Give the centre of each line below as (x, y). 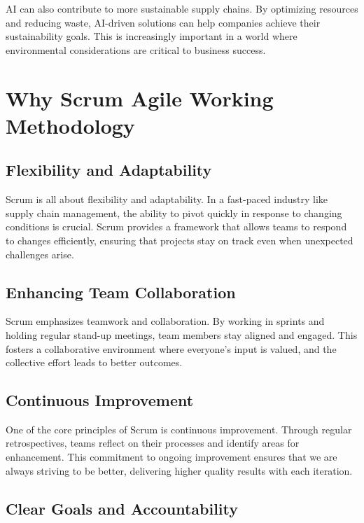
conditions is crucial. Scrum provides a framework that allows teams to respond (176, 226)
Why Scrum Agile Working (140, 98)
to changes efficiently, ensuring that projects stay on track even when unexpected (180, 240)
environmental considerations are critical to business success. (136, 49)
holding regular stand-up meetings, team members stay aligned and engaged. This (182, 334)
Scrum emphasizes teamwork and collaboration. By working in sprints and (165, 321)
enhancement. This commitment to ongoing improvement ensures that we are (171, 457)
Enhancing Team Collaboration (121, 292)
